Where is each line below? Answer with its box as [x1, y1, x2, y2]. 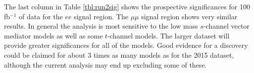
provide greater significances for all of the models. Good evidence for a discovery [4, 40, 248, 50]
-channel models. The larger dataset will [107, 30, 230, 40]
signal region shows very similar [141, 11, 238, 21]
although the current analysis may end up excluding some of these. [4, 59, 207, 70]
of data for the [19, 11, 63, 21]
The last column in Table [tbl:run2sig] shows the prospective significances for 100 [4, 1, 250, 11]
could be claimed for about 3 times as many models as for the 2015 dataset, [4, 49, 234, 60]
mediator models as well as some [4, 30, 103, 40]
